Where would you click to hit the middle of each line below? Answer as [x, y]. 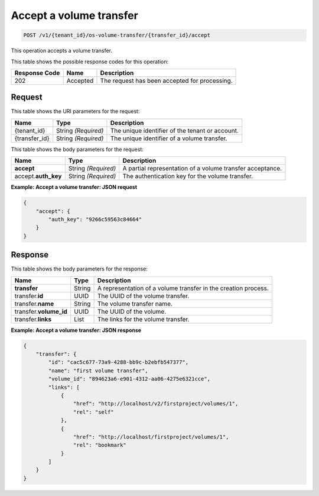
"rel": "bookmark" [100, 445]
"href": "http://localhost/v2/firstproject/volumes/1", [156, 404]
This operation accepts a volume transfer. [61, 51]
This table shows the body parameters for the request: [77, 149]
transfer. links [33, 319]
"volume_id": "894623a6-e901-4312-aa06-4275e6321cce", [129, 379]
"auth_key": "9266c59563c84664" [95, 219]
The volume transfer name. [135, 304]
